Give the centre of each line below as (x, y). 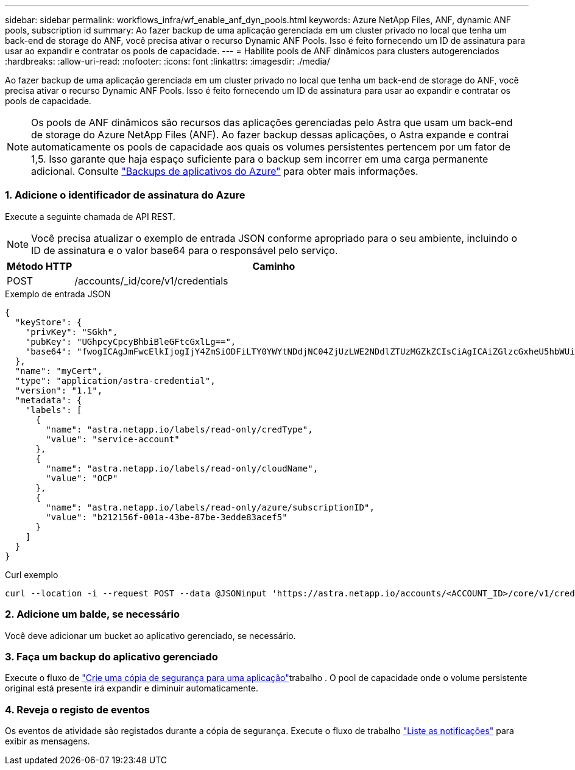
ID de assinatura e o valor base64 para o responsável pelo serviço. (185, 250)
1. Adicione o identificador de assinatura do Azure (125, 195)
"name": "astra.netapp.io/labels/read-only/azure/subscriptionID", (210, 507)
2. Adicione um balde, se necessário (93, 614)
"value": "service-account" (113, 439)
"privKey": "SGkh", (72, 332)
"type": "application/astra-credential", (115, 380)
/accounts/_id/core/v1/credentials (151, 281)
